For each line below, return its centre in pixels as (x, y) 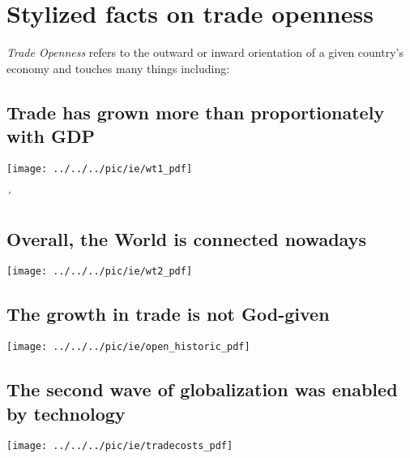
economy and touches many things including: (118, 68)
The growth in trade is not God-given (168, 314)
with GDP (51, 136)
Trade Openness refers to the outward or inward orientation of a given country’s (205, 52)
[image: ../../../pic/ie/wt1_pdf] (100, 169)
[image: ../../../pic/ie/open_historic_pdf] (128, 347)
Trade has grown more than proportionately (196, 112)
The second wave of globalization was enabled (202, 389)
